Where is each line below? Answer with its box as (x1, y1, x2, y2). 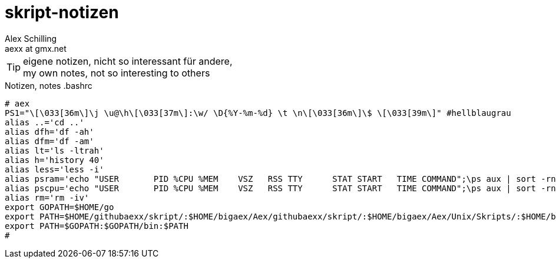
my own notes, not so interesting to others (23, 66, 210, 79)
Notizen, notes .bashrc (5, 80, 92, 91)
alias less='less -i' (5, 164, 104, 174)
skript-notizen (5, 2, 119, 22)
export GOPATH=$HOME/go (5, 202, 114, 212)
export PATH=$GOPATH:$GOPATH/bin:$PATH (5, 221, 188, 231)
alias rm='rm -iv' (5, 192, 90, 202)
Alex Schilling (5, 33, 57, 44)
